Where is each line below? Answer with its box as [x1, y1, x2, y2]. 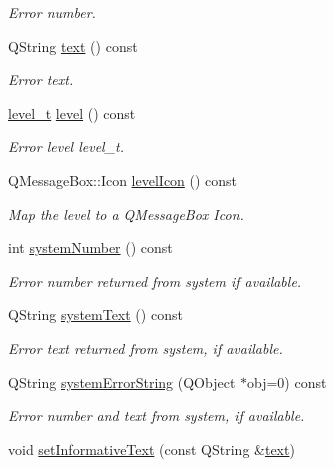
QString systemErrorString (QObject [8, 371, 236, 392]
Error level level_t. [8, 136, 125, 157]
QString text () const [8, 35, 138, 56]
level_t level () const [8, 102, 136, 123]
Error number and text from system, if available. [8, 405, 305, 426]
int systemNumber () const [8, 237, 173, 258]
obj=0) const [247, 371, 327, 392]
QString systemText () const [8, 304, 183, 325]
